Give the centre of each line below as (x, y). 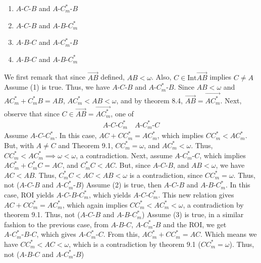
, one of (122, 113)
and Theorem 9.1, (86, 145)
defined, (113, 77)
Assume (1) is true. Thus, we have (57, 87)
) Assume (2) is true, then (121, 185)
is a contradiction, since (166, 175)
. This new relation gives (196, 194)
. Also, (162, 77)
